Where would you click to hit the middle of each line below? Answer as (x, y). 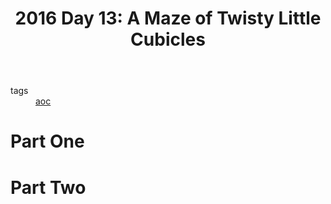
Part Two (48, 187)
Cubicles (168, 39)
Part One (47, 141)
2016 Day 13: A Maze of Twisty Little (168, 18)
